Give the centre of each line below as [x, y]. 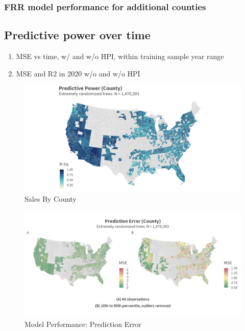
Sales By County [51, 198]
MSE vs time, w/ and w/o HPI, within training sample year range [120, 56]
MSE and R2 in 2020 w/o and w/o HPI [78, 73]
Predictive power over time [77, 35]
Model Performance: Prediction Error [83, 324]
